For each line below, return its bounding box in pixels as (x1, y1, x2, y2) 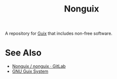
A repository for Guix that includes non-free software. (5, 30, 113, 37)
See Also (5, 47, 42, 58)
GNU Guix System (12, 68, 49, 74)
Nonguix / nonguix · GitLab (12, 64, 66, 69)
